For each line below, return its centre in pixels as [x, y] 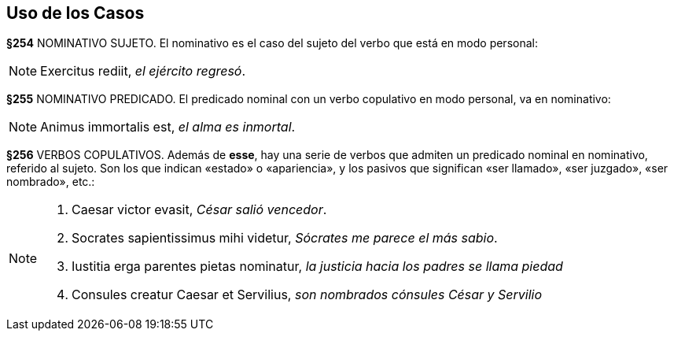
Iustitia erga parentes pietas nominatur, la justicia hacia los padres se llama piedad [317, 267]
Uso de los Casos [76, 13]
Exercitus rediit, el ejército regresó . [143, 71]
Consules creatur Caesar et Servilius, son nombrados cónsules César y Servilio [307, 295]
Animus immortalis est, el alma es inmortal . [168, 127]
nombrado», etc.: [51, 182]
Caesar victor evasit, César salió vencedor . [199, 210]
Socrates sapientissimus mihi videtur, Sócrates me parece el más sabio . [285, 238]
